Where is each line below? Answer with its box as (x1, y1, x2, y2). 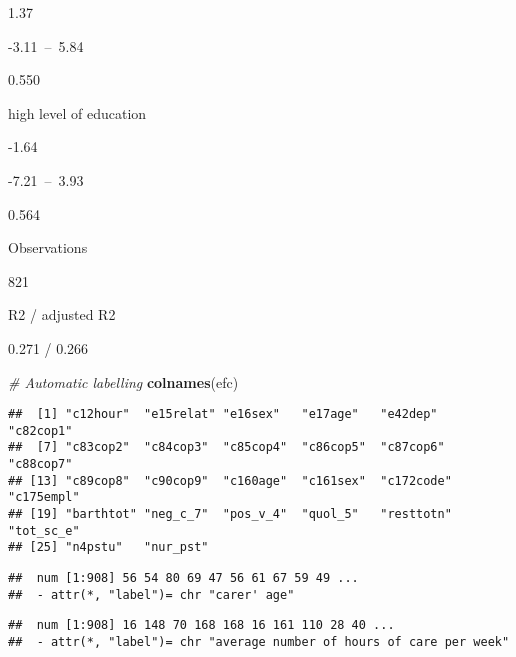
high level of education (8, 102, 147, 123)
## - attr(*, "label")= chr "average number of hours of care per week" (8, 635, 510, 649)
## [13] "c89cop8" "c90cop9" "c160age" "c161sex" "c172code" (8, 473, 452, 488)
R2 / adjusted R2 (8, 304, 116, 325)
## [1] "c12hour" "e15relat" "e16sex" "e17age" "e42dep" (8, 407, 438, 422)
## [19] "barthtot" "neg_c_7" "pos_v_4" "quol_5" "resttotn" (8, 507, 452, 522)
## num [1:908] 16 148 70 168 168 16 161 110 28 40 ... (8, 618, 395, 633)
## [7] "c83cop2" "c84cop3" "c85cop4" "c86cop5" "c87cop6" (8, 440, 445, 455)
